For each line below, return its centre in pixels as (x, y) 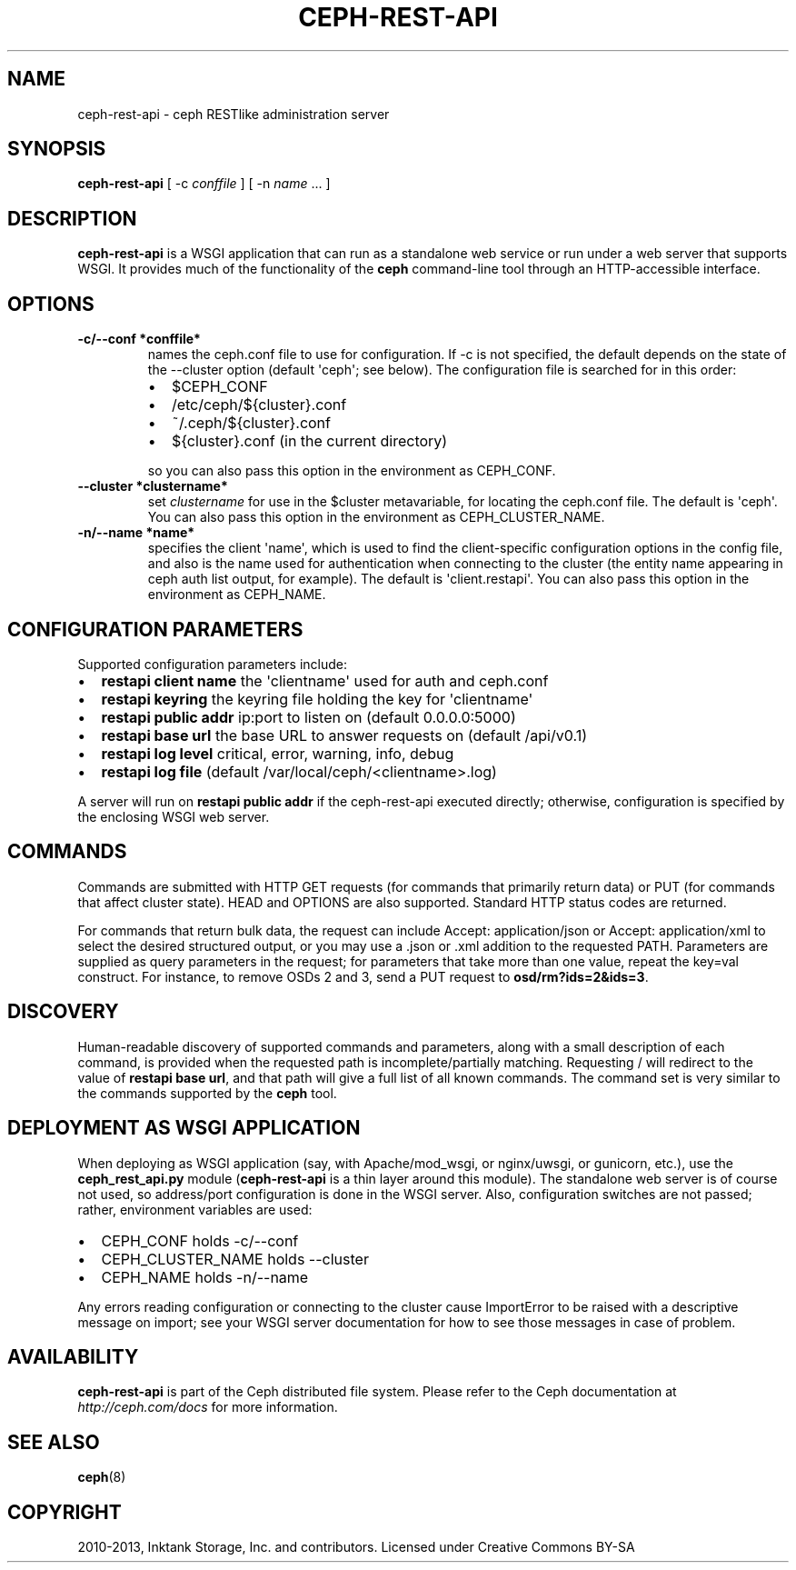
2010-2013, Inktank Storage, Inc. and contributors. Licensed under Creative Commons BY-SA (356, 1547)
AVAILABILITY (73, 1356)
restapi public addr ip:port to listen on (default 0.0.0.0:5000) (308, 717)
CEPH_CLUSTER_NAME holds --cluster (235, 1259)
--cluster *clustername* (153, 486)
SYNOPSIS (57, 149)
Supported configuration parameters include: (213, 664)
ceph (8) (102, 1477)
